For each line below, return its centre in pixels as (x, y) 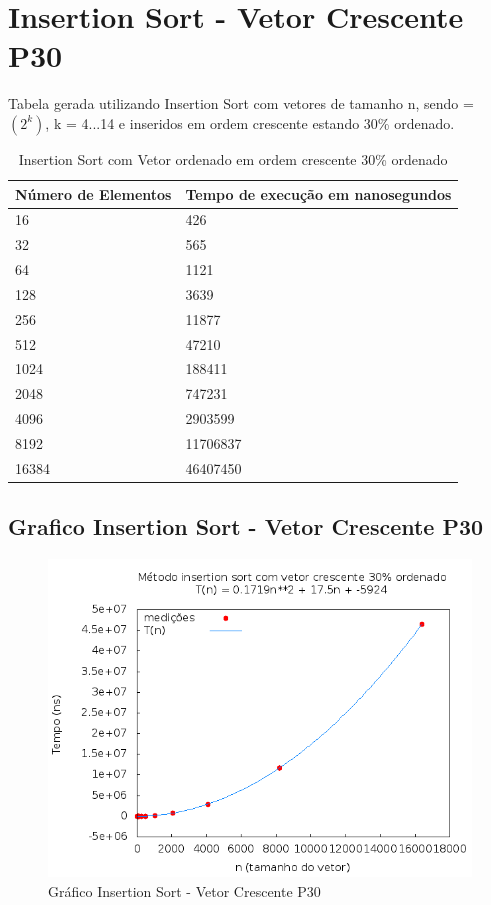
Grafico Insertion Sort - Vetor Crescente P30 (246, 526)
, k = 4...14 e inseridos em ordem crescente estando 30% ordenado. (250, 122)
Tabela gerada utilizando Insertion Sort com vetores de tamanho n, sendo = (241, 103)
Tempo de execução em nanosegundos (318, 193)
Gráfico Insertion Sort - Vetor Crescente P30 (184, 890)
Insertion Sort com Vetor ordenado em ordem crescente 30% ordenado (233, 158)
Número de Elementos (93, 193)
